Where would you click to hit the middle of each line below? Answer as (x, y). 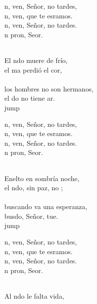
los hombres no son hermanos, (49, 88)
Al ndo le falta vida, (34, 296)
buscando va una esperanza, (46, 206)
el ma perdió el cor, (33, 69)
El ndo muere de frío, (36, 60)
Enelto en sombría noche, (42, 178)
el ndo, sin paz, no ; (34, 188)
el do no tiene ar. (30, 98)
